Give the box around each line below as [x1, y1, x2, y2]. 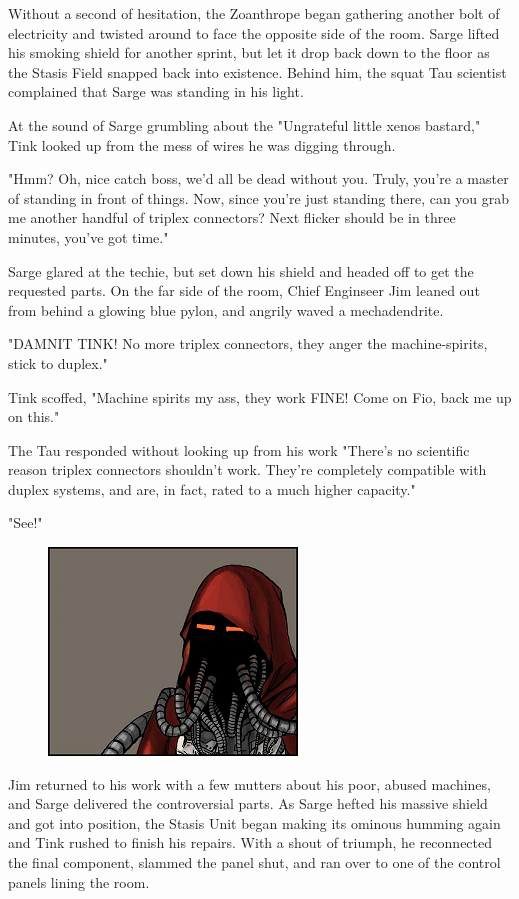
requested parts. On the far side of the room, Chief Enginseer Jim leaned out [8, 280, 480, 301]
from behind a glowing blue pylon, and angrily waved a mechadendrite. [8, 299, 444, 320]
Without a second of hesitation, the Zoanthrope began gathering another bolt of [8, 3, 500, 23]
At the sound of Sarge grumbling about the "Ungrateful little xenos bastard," [8, 114, 481, 135]
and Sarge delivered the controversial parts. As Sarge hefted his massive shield [8, 793, 488, 814]
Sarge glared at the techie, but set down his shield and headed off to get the [8, 260, 474, 281]
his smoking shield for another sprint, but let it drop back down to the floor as [8, 42, 490, 63]
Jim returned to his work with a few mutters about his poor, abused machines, [8, 773, 491, 794]
